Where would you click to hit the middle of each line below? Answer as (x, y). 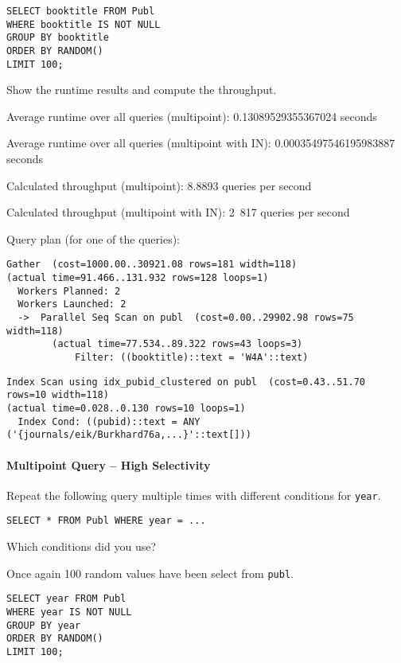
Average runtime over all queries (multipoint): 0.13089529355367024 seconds (192, 116)
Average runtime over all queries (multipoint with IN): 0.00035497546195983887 (201, 143)
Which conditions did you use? (82, 546)
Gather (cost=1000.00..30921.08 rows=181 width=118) (152, 265)
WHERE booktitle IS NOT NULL (84, 24)
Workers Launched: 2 (72, 304)
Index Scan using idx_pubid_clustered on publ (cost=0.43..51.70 (186, 382)
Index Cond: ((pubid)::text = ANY (109, 421)
